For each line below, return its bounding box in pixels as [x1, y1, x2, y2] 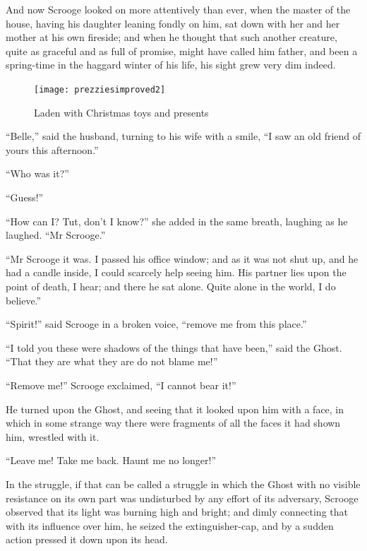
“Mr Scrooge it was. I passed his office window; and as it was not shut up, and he [6, 251, 359, 266]
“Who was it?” [6, 166, 69, 181]
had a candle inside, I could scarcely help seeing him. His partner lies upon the [6, 265, 347, 280]
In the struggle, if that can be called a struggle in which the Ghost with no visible [6, 476, 361, 491]
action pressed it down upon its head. [6, 532, 168, 547]
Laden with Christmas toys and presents [34, 105, 209, 119]
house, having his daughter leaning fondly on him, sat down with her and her [6, 16, 340, 30]
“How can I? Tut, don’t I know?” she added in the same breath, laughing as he [6, 213, 348, 228]
